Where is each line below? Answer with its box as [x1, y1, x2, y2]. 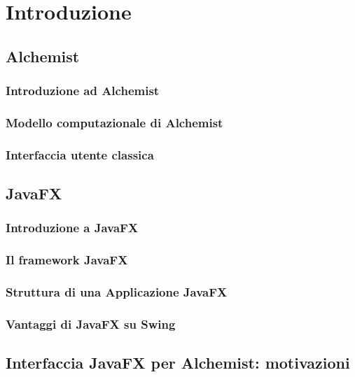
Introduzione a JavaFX [6, 219, 139, 236]
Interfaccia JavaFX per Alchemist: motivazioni [6, 352, 350, 374]
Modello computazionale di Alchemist [6, 113, 223, 131]
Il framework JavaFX [6, 251, 128, 269]
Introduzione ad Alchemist [6, 82, 160, 99]
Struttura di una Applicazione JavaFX [6, 283, 228, 301]
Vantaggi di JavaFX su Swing [6, 315, 176, 332]
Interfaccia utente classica [6, 145, 154, 163]
